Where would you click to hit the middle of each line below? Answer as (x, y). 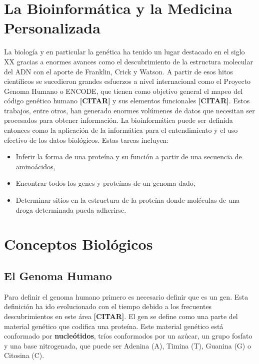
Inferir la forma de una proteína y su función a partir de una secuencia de (129, 157)
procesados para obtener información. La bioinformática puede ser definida (118, 120)
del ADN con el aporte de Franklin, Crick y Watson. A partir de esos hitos (118, 71)
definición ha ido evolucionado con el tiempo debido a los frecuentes (108, 306)
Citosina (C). (24, 355)
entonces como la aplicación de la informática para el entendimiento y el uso (121, 130)
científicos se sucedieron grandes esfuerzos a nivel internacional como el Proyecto (127, 81)
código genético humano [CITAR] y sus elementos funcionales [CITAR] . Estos (127, 101)
